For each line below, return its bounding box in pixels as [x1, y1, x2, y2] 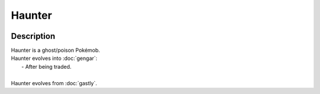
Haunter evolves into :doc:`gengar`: [11, 55, 98, 62]
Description [11, 31, 56, 41]
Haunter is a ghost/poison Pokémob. [11, 47, 100, 54]
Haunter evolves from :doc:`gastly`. [11, 79, 97, 86]
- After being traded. [21, 63, 72, 70]
